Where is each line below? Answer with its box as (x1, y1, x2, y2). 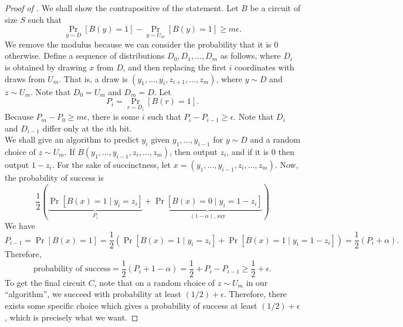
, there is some (87, 110, 140, 123)
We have (5, 219, 35, 231)
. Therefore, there (223, 288, 287, 300)
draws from (5, 72, 45, 85)
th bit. (109, 122, 132, 134)
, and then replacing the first (123, 61, 226, 73)
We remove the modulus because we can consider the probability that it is (5, 38, 272, 50)
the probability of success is (5, 171, 104, 184)
